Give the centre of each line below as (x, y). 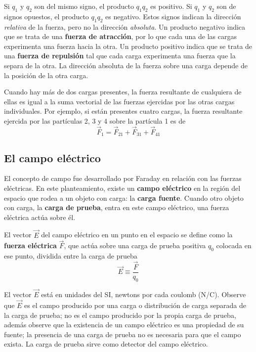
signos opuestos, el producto (46, 16)
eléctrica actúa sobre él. (40, 217)
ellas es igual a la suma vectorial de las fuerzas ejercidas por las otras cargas (119, 101)
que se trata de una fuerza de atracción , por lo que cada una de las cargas (120, 36)
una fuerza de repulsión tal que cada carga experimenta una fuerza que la (120, 56)
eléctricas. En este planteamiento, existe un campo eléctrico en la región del (122, 188)
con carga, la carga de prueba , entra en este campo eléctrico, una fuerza (117, 207)
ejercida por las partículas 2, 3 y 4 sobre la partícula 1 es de (95, 120)
